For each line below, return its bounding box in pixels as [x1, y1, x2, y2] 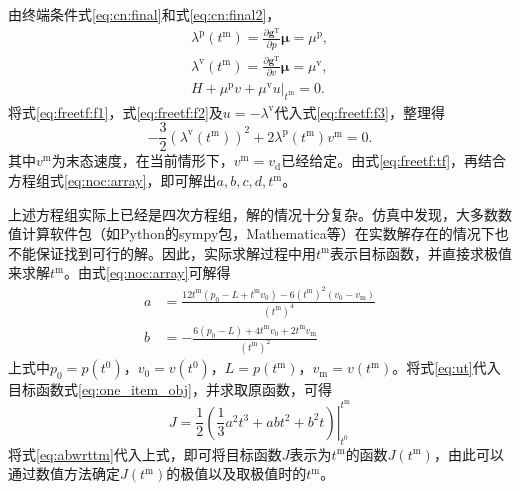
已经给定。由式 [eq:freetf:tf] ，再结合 [281, 150, 507, 171]
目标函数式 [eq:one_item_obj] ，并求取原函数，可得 [8, 379, 332, 400]
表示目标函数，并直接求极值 [330, 242, 513, 263]
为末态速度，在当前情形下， [51, 150, 234, 171]
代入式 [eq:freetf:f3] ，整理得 [274, 101, 445, 122]
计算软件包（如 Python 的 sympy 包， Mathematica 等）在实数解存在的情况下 [21, 223, 495, 244]
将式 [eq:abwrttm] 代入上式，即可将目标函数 [8, 443, 282, 464]
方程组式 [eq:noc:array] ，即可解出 [8, 170, 217, 191]
